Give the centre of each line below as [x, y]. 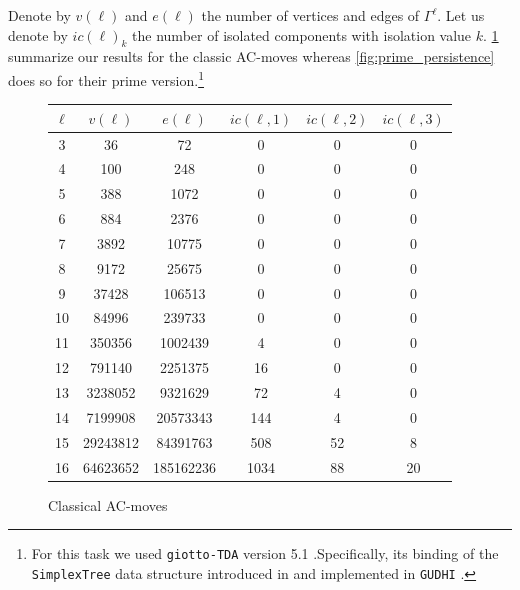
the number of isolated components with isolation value [302, 34]
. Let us [461, 15]
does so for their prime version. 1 [106, 78]
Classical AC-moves [108, 504]
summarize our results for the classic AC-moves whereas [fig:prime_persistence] [251, 56]
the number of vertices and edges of [310, 15]
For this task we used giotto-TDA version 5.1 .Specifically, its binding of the [265, 553]
